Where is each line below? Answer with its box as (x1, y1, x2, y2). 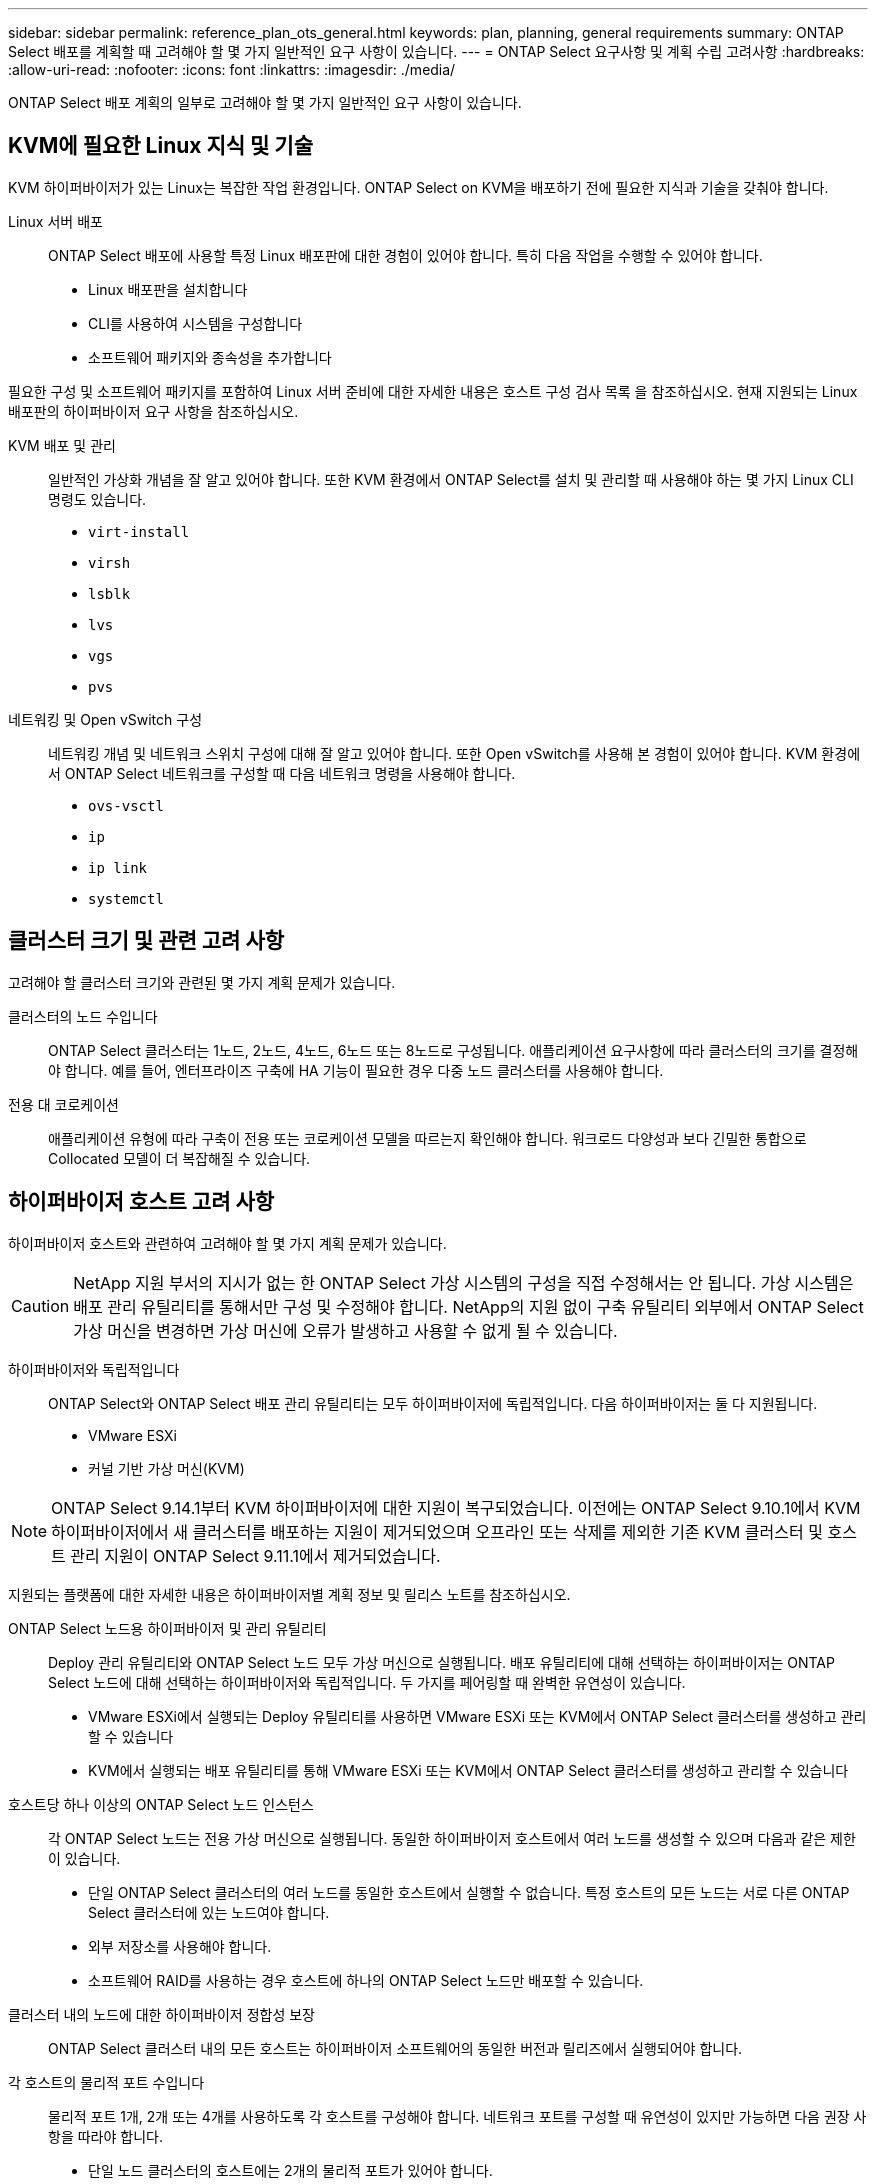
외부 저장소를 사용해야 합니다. (88, 1937, 272, 1955)
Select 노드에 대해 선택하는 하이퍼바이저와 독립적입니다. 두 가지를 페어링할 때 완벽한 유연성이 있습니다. (48, 1673, 686, 1691)
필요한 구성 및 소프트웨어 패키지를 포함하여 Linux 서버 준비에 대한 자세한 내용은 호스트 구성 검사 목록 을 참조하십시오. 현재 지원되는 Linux (8, 382, 858, 400)
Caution (11, 1295, 70, 1316)
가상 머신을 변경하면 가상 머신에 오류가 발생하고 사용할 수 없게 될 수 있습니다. (73, 1320, 618, 1341)
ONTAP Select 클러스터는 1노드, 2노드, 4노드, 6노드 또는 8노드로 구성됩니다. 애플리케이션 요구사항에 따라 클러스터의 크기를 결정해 (48, 1041, 859, 1059)
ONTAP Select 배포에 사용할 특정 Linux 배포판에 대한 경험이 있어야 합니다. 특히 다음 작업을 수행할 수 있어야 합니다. (48, 246, 763, 264)
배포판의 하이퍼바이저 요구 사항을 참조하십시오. (8, 402, 299, 420)
